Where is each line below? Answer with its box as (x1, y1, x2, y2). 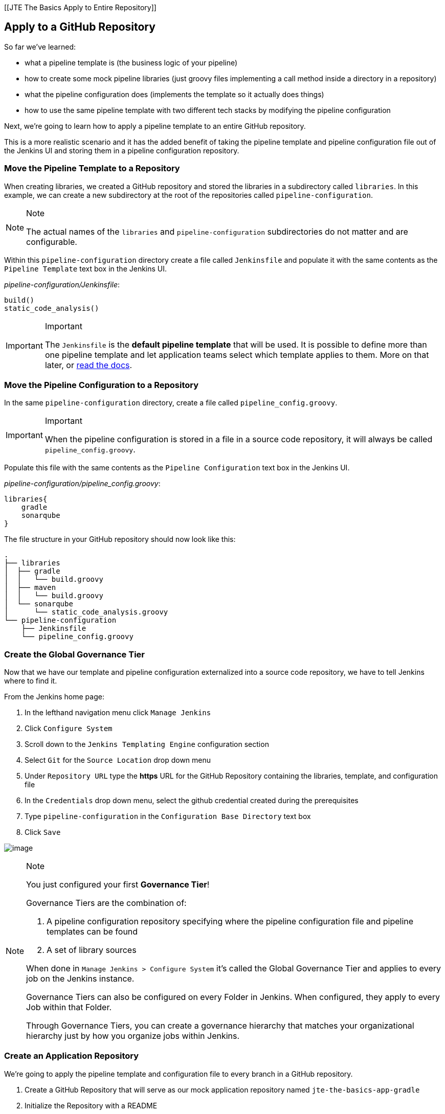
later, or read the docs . (44, 359, 132, 370)
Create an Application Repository (4, 1051, 139, 1061)
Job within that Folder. (26, 1002, 112, 1013)
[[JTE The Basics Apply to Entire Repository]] (4, 3, 157, 12)
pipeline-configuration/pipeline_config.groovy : (4, 479, 161, 488)
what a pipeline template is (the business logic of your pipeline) (25, 58, 238, 67)
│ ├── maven (4, 583, 56, 592)
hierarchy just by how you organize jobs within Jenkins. (26, 1031, 240, 1041)
